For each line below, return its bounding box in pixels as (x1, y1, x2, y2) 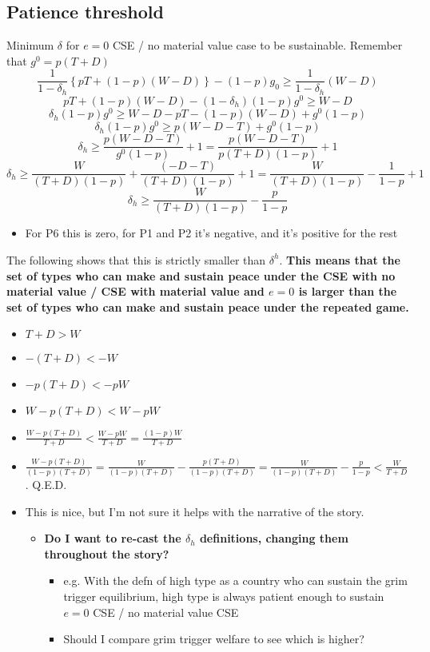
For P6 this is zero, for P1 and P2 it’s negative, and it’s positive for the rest (25, 225, 398, 241)
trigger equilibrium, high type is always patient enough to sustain (63, 588, 384, 605)
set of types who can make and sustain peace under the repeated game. (6, 298, 409, 315)
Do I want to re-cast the (44, 530, 181, 547)
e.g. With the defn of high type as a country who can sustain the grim (63, 572, 408, 589)
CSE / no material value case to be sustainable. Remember (112, 37, 403, 54)
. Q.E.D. (25, 476, 67, 493)
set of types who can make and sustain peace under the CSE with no (6, 267, 396, 284)
